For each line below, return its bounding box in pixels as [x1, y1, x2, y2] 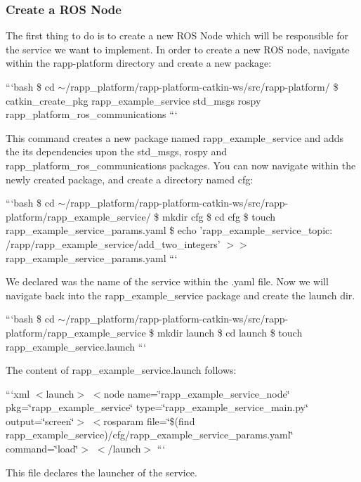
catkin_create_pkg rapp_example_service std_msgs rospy [6, 93, 261, 108]
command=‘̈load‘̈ [6, 441, 79, 456]
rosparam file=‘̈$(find [103, 413, 195, 428]
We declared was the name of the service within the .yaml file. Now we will [6, 274, 329, 289]
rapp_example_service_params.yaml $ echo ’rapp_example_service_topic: [6, 223, 333, 237]
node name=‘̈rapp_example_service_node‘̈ [103, 386, 290, 400]
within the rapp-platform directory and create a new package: [6, 56, 272, 70]
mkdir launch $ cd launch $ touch [157, 325, 303, 339]
